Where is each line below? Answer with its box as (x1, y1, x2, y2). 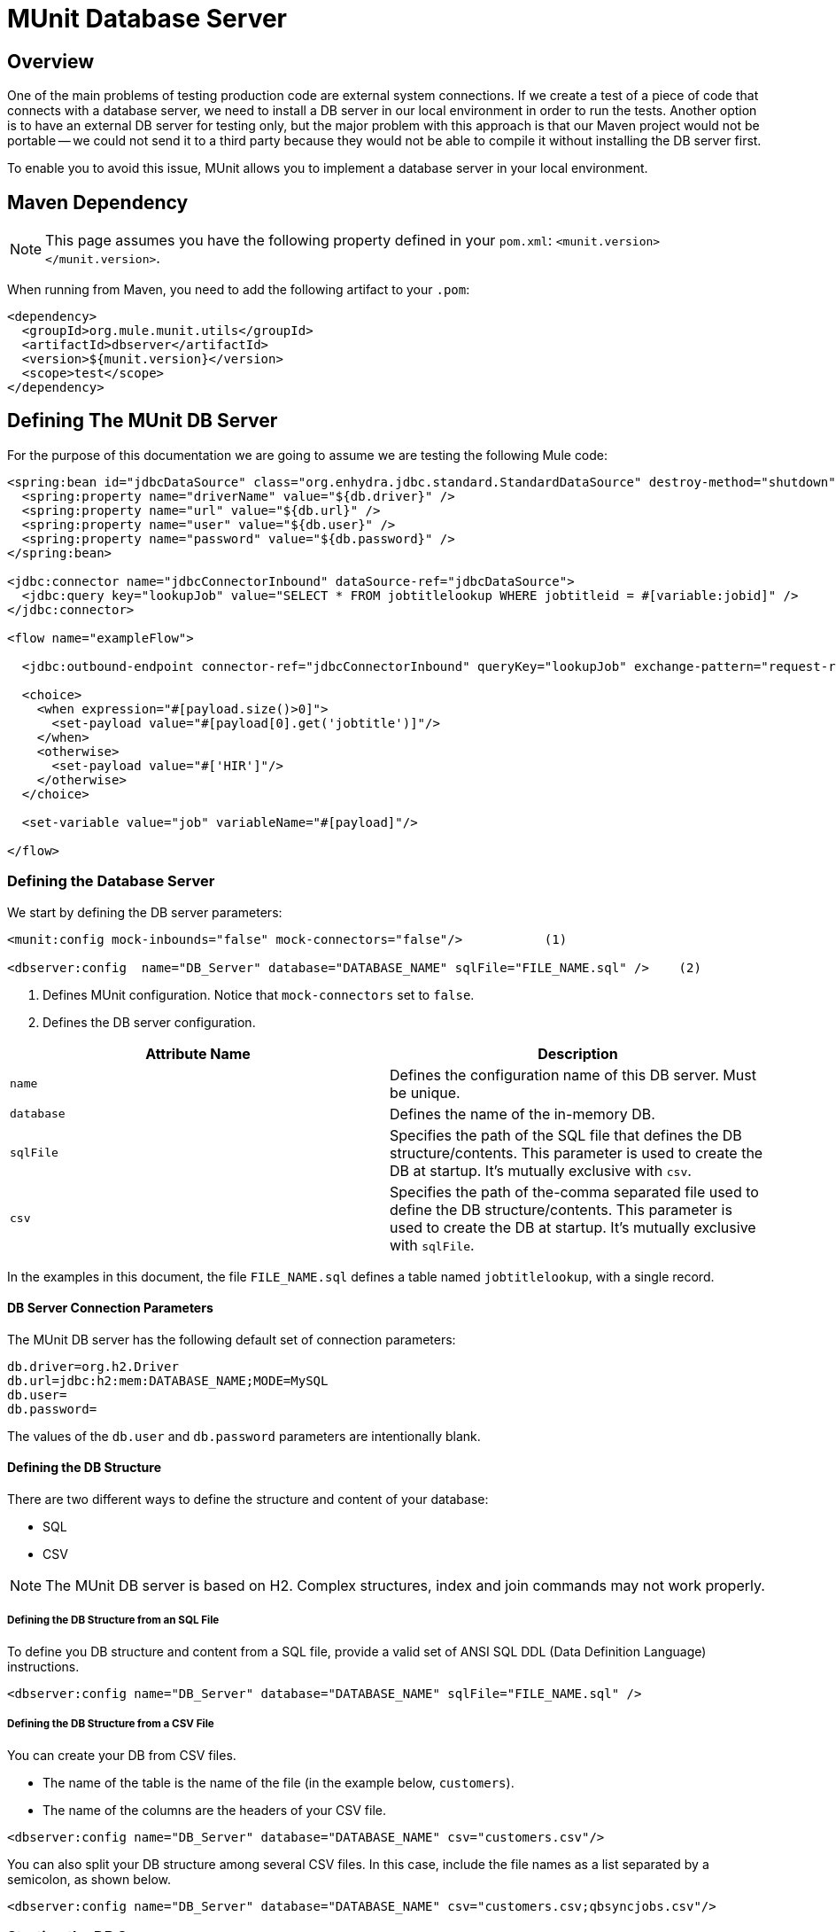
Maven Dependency (7, 191, 189, 214)
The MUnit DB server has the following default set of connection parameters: (7, 1331, 456, 1347)
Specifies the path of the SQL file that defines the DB (390, 1126, 742, 1144)
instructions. (7, 1658, 80, 1674)
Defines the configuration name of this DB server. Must (390, 1065, 756, 1084)
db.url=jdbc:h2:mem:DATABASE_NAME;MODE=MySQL (7, 1373, 329, 1388)
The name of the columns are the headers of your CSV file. (43, 1802, 386, 1818)
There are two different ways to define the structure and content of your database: (7, 1492, 489, 1507)
